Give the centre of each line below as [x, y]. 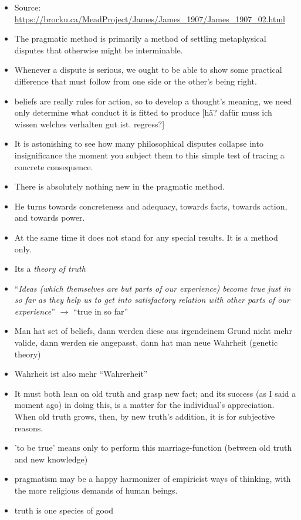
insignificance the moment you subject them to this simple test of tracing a [149, 155]
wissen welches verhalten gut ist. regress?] [89, 124]
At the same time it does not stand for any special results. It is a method [146, 237]
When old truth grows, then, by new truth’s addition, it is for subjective [145, 416]
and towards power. [50, 217]
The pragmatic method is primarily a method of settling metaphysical [140, 38]
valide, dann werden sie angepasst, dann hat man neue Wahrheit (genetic [146, 342]
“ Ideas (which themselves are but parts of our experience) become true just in [153, 288]
